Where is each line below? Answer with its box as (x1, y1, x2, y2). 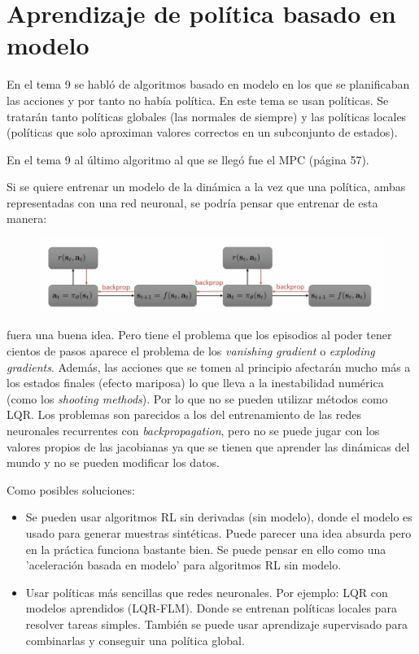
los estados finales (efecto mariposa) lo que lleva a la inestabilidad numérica (7, 374, 384, 391)
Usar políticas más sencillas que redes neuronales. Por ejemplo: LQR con (25, 583, 388, 600)
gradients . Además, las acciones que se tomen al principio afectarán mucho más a (7, 358, 411, 375)
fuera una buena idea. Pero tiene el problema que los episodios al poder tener (7, 326, 392, 343)
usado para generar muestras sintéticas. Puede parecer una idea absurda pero (25, 524, 412, 541)
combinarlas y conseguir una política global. (25, 631, 245, 648)
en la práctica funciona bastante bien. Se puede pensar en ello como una (25, 540, 386, 557)
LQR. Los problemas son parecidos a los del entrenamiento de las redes (7, 406, 362, 423)
